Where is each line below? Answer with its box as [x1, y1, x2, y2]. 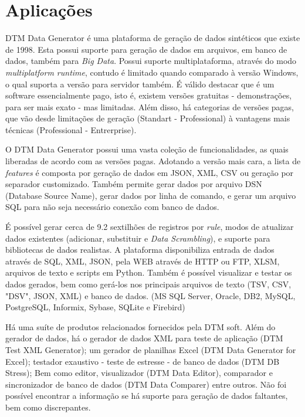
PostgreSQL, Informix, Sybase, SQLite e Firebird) [5, 301, 185, 313]
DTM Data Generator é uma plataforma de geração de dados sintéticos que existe [5, 32, 300, 44]
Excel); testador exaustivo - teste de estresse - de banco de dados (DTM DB [5, 355, 280, 367]
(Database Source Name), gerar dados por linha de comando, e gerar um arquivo [5, 189, 296, 201]
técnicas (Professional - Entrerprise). [5, 123, 137, 135]
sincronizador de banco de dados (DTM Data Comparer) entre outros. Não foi [5, 378, 287, 390]
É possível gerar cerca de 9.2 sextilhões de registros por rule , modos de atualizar [5, 221, 294, 233]
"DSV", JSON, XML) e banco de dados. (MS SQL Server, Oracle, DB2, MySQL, [5, 289, 296, 301]
